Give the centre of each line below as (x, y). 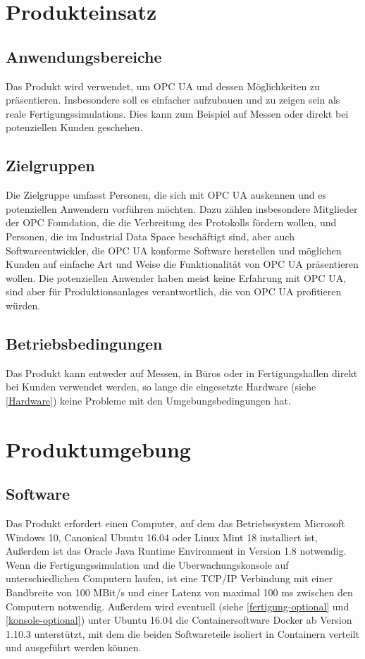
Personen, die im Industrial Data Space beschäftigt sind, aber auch (150, 236)
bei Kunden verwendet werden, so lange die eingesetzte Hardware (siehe (161, 387)
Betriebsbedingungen (84, 343)
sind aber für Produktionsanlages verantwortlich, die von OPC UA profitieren (174, 291)
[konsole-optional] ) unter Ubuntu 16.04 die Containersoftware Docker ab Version (179, 620)
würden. (23, 305)
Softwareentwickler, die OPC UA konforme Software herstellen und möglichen (174, 250)
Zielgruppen (50, 165)
